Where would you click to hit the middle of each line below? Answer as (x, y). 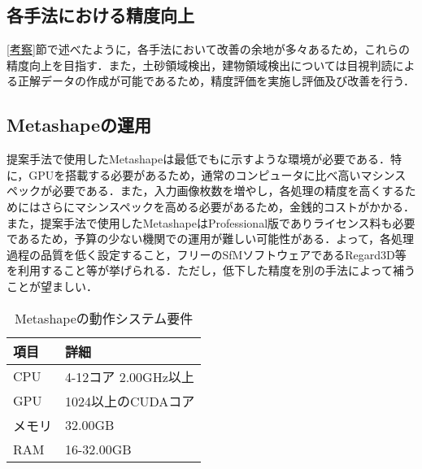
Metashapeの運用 (79, 125)
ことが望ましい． (52, 286)
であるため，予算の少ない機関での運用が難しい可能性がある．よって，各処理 (211, 239)
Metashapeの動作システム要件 (104, 318)
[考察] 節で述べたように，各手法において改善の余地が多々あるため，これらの (208, 49)
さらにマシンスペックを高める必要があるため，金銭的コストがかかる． (228, 206)
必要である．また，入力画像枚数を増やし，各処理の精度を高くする (228, 191)
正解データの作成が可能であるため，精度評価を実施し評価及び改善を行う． (216, 81)
